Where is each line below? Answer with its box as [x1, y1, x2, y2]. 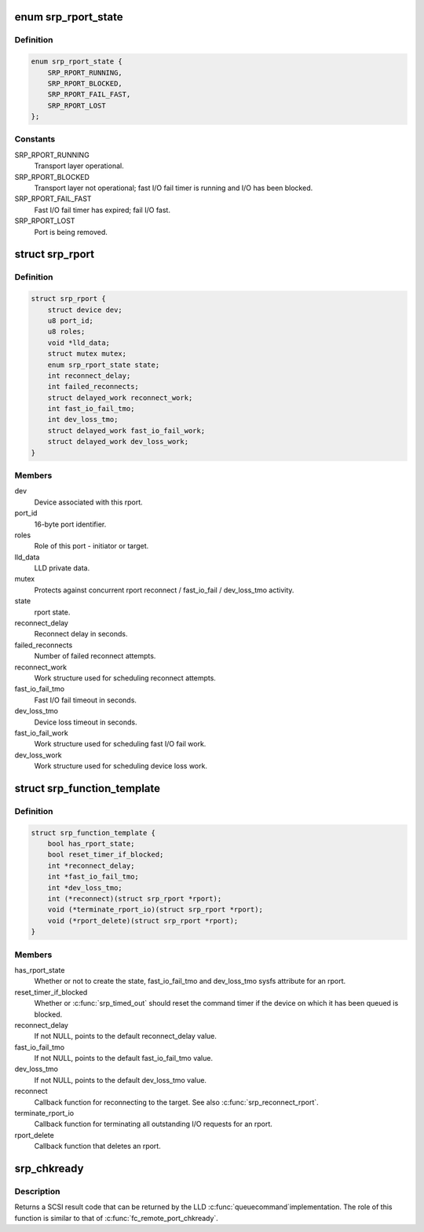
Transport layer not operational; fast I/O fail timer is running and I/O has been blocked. [34, 183, 313, 192]
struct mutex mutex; [47, 350, 127, 358]
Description [14, 1186, 60, 1197]
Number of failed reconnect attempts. [34, 651, 156, 661]
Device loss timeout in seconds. [34, 717, 137, 727]
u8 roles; [47, 327, 86, 336]
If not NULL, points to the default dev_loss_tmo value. [34, 1075, 207, 1084]
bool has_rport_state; [47, 839, 135, 849]
